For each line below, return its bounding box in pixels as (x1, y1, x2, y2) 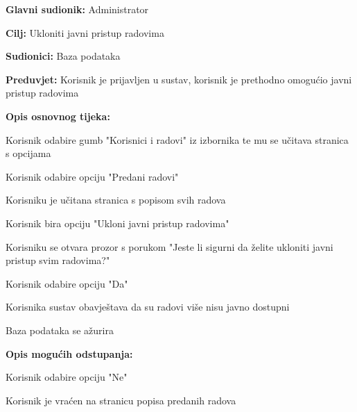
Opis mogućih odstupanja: (6, 346, 133, 361)
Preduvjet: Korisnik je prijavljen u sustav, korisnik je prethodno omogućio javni (6, 72, 352, 86)
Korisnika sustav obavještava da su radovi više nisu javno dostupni (6, 299, 290, 314)
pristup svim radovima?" (6, 253, 110, 267)
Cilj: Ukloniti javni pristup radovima (6, 25, 164, 40)
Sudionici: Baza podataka (6, 49, 121, 63)
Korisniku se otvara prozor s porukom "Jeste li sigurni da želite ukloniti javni (6, 239, 333, 254)
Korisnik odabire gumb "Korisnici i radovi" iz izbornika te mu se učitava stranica (6, 132, 349, 147)
